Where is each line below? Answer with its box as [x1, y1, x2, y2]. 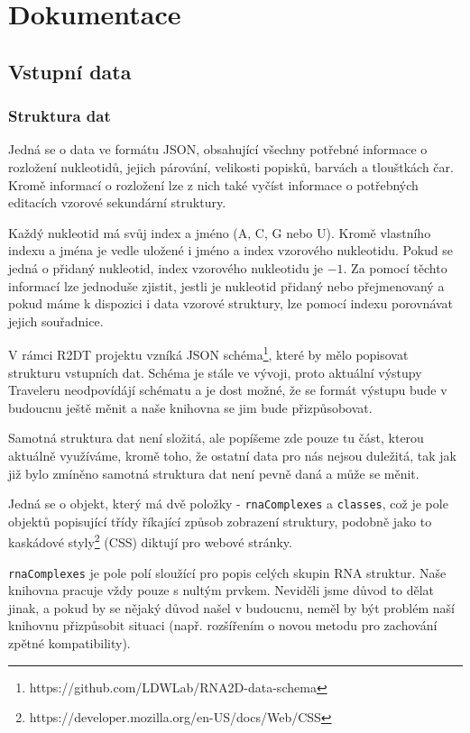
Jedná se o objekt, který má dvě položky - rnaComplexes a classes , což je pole [8, 494, 448, 513]
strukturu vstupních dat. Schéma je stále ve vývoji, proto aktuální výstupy [8, 362, 422, 381]
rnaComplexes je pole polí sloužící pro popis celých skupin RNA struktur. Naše [8, 563, 447, 582]
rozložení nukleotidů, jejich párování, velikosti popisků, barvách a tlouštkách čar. [8, 157, 454, 176]
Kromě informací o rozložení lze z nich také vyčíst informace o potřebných [8, 175, 419, 194]
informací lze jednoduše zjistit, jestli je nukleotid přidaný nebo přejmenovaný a [8, 276, 445, 295]
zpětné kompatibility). [8, 634, 131, 653]
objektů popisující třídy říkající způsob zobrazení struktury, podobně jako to [8, 511, 432, 530]
